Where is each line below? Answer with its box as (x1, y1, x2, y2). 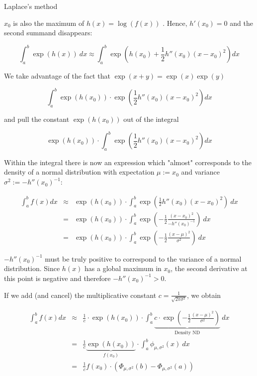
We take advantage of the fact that (4, 71, 110, 81)
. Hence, (163, 17, 187, 28)
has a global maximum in (85, 263, 162, 274)
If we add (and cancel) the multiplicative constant (4, 289, 157, 300)
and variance (181, 167, 220, 177)
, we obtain (187, 289, 221, 300)
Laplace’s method (4, 1, 58, 11)
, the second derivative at (171, 263, 248, 274)
